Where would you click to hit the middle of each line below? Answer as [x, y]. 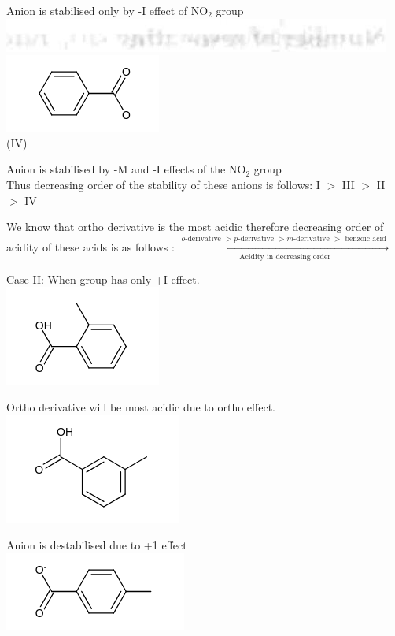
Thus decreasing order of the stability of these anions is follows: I [163, 184]
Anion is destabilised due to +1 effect [97, 545]
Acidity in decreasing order [285, 257]
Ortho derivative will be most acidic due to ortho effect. [141, 407]
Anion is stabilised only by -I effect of [97, 10]
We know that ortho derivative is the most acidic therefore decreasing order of [195, 227]
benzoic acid [365, 238]
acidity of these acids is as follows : [90, 246]
